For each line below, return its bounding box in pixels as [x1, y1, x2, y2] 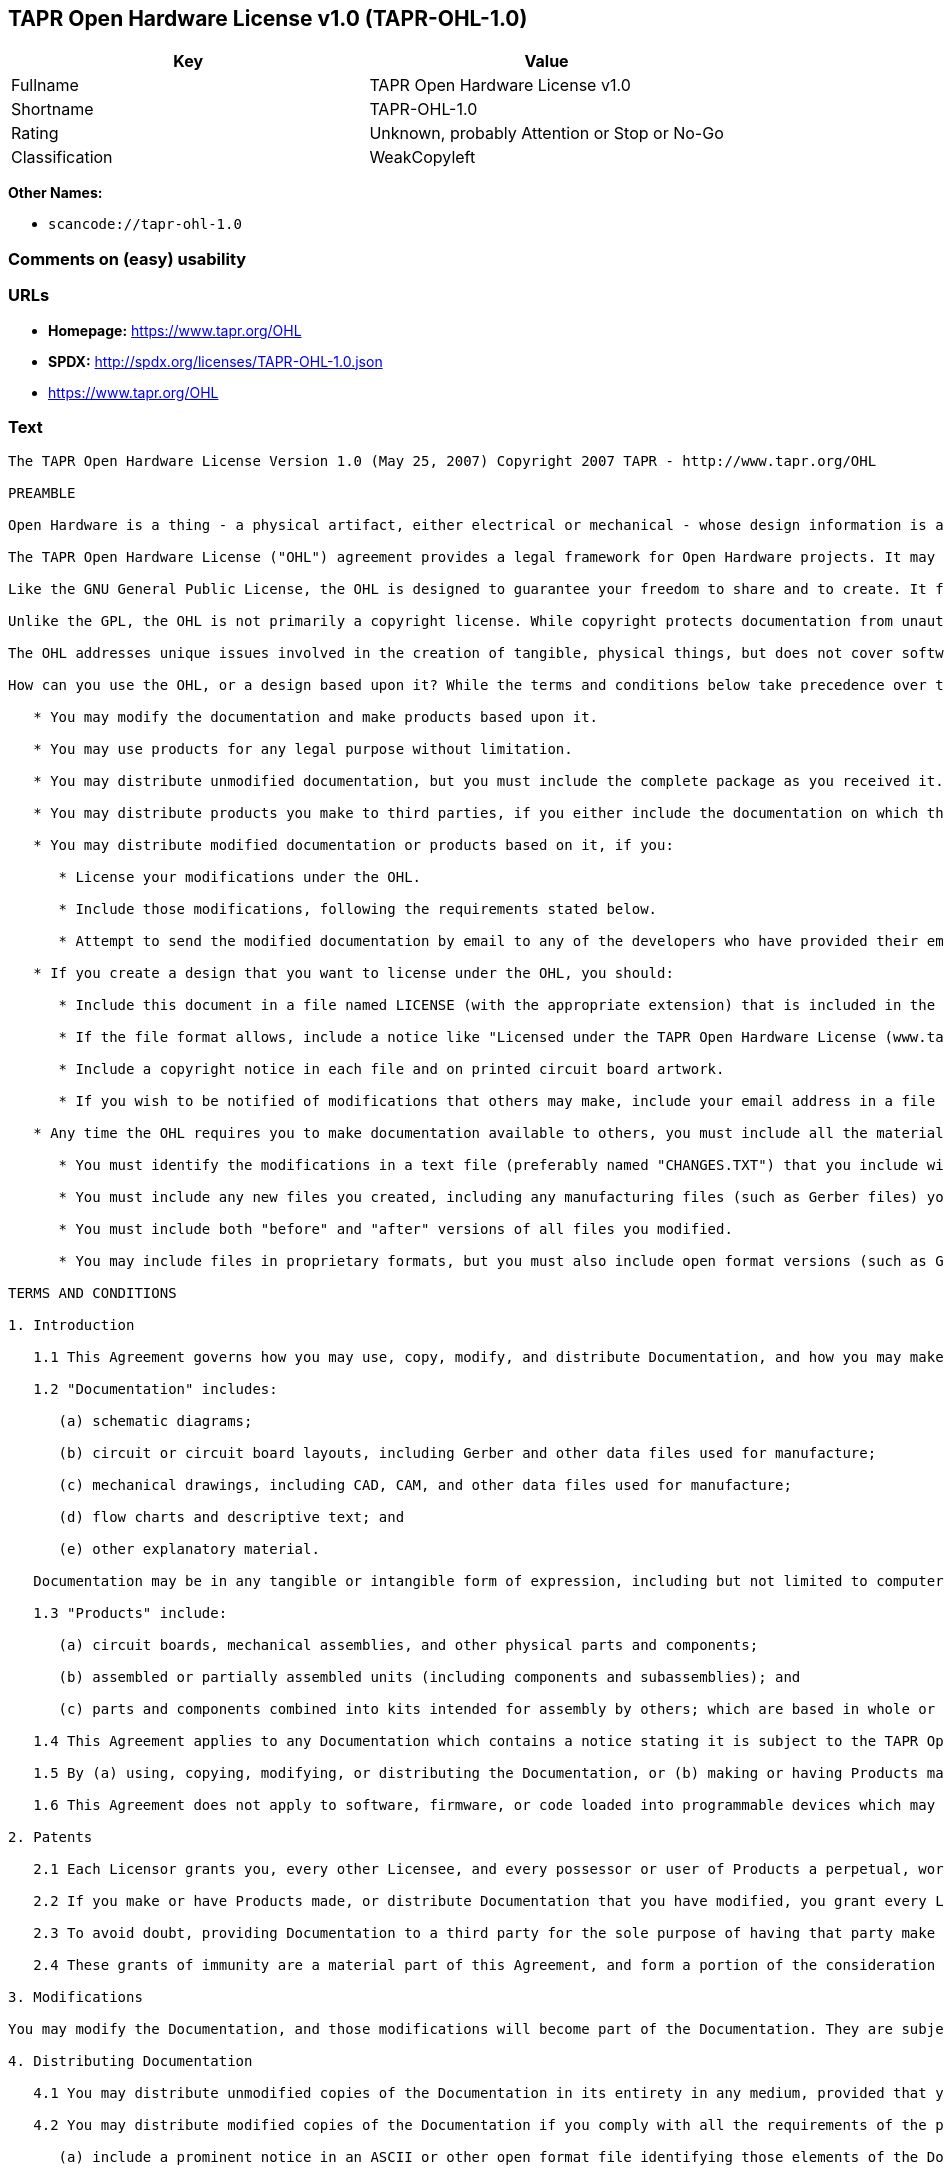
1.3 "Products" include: [33, 1605, 228, 1622]
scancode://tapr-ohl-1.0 [48, 216, 242, 233]
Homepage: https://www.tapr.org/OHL [48, 321, 302, 339]
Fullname [11, 75, 79, 96]
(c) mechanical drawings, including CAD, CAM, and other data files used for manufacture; [58, 1477, 792, 1494]
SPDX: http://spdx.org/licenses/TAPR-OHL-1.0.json [48, 352, 383, 370]
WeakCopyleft [369, 147, 476, 168]
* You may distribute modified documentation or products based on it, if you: [33, 837, 674, 854]
